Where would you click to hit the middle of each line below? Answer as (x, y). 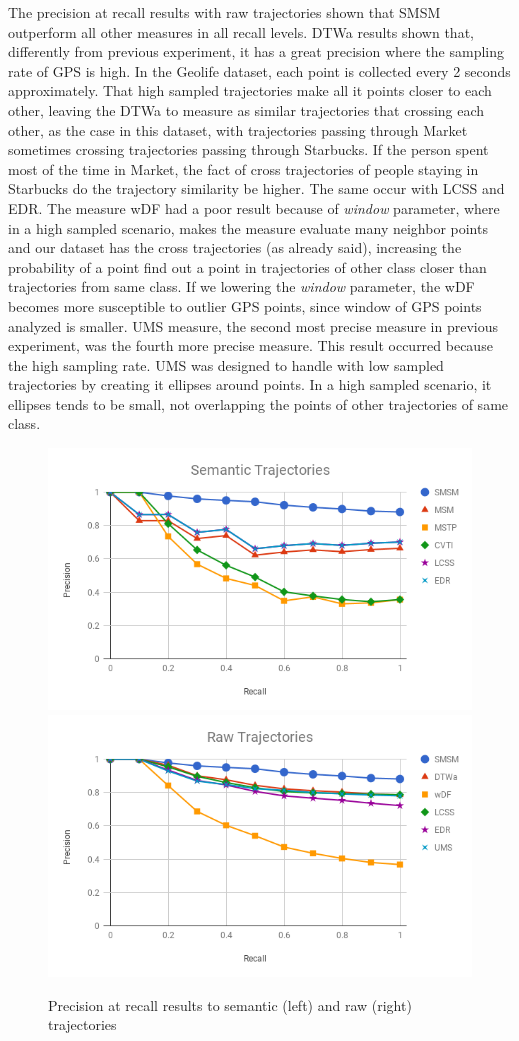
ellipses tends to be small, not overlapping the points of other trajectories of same (258, 403)
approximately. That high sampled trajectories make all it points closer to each (250, 90)
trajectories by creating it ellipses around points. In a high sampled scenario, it (250, 384)
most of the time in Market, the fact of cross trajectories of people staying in (243, 168)
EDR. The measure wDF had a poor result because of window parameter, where (254, 207)
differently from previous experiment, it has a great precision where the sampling (256, 51)
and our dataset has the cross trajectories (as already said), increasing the (235, 247)
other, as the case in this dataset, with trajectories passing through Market (238, 129)
